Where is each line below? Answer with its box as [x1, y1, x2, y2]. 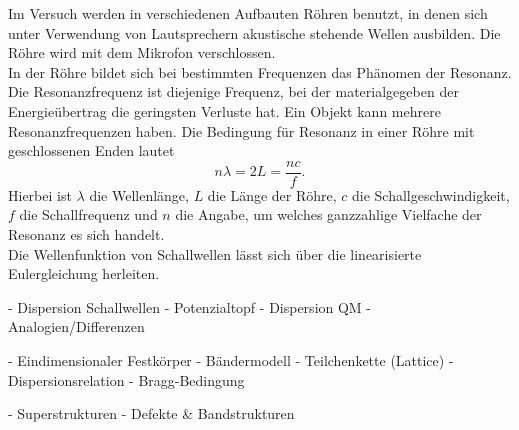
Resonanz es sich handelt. [8, 224, 165, 244]
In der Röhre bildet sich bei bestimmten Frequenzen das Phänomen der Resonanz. [8, 61, 512, 82]
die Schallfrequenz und [19, 204, 158, 225]
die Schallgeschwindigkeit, [352, 184, 510, 205]
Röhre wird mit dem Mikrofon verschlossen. [8, 42, 276, 63]
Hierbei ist [8, 184, 72, 205]
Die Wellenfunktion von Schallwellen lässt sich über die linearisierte [8, 243, 422, 264]
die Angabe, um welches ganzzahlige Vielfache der [175, 204, 482, 225]
